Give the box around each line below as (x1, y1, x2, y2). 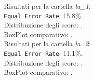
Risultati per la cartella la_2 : (4, 39, 91, 49)
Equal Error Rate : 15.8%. (4, 10, 83, 20)
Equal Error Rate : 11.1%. (4, 48, 83, 58)
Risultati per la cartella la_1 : (4, 1, 91, 11)
